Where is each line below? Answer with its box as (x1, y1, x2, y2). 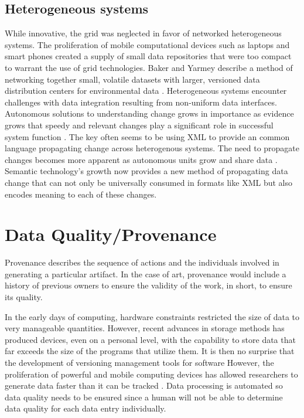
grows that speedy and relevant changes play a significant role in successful (5, 118, 274, 131)
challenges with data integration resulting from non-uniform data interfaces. (5, 96, 277, 108)
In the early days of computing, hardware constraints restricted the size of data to (5, 310, 300, 322)
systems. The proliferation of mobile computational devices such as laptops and (5, 38, 290, 50)
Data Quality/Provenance (5, 222, 217, 246)
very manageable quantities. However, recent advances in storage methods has (5, 322, 285, 334)
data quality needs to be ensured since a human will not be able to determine (5, 390, 283, 403)
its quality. (5, 291, 43, 303)
